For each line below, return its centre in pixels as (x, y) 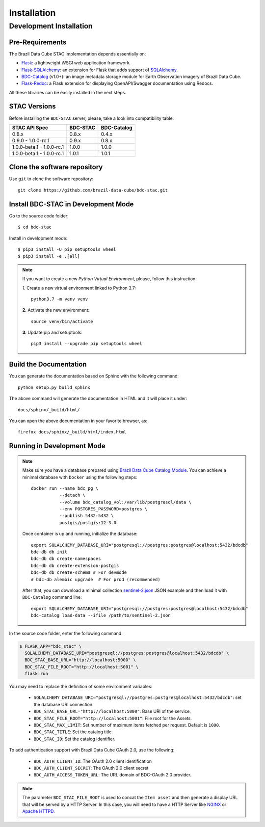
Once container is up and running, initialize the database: (80, 534)
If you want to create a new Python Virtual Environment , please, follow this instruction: (110, 279)
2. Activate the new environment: (56, 310)
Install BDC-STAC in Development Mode (71, 204)
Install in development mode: (38, 238)
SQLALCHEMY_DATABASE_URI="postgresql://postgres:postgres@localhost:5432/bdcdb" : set (138, 697)
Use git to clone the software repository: (51, 179)
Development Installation (51, 26)
